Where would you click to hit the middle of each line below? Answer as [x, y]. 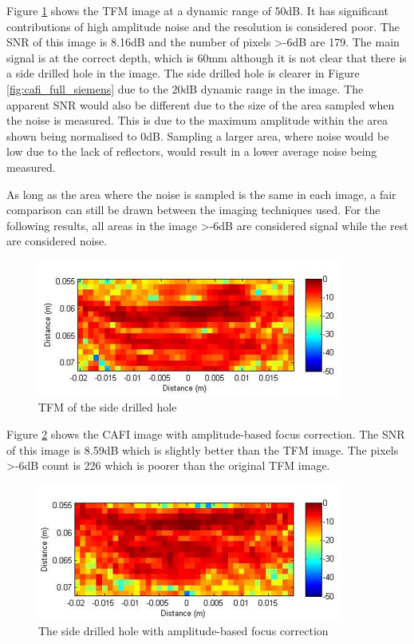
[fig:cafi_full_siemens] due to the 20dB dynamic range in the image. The [185, 88]
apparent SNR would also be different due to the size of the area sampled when [201, 104]
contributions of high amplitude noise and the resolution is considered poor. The [203, 26]
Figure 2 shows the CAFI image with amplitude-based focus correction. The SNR [206, 434]
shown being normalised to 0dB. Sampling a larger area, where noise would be [198, 135]
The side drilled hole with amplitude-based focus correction [183, 631]
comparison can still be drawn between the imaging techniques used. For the [193, 210]
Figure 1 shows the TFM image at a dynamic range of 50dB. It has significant [197, 10]
